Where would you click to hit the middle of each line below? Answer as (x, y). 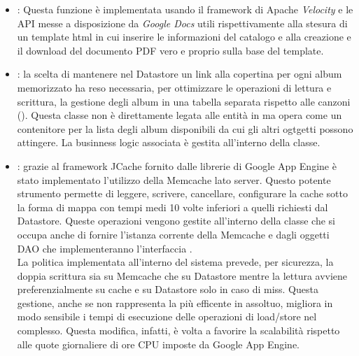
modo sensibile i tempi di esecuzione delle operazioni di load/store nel (167, 316)
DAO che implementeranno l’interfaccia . (105, 248)
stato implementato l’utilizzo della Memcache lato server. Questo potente (174, 179)
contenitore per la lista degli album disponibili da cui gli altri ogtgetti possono (185, 128)
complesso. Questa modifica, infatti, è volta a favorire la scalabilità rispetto (178, 330)
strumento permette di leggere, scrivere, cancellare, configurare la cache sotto (183, 193)
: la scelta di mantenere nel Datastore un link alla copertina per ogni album (179, 74)
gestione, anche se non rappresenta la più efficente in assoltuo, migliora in (175, 302)
